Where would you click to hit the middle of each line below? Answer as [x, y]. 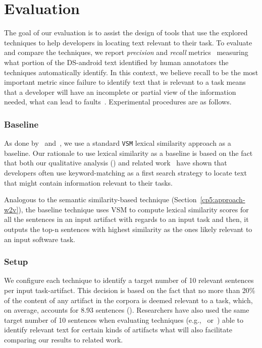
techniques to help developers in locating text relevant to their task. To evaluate [128, 42]
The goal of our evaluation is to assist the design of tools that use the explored [126, 33]
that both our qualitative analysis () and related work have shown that [116, 163]
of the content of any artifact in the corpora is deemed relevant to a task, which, [128, 300]
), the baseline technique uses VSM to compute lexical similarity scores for [134, 209]
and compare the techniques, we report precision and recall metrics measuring [126, 52]
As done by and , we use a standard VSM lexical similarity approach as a [118, 143]
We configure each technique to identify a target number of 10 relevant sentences [129, 280]
